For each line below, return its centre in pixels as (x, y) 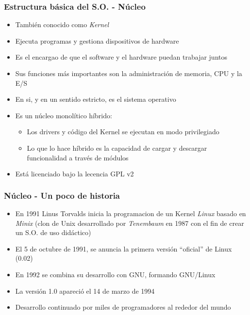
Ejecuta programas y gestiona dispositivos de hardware (97, 40)
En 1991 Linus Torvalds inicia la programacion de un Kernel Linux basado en (131, 213)
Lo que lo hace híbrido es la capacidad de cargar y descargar (117, 148)
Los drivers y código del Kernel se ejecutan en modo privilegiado (123, 132)
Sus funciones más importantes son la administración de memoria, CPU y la (129, 73)
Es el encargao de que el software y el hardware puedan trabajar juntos (121, 57)
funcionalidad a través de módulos (78, 157)
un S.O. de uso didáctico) (53, 232)
